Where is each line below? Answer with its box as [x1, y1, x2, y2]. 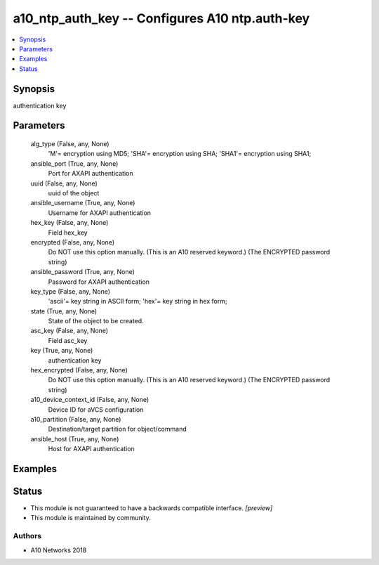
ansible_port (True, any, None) [30, 159, 119, 168]
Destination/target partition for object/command [48, 425, 187, 434]
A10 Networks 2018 [30, 545, 87, 554]
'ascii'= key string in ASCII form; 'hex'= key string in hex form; [48, 297, 227, 306]
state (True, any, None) [30, 306, 98, 316]
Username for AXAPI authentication [48, 208, 151, 217]
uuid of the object [48, 188, 100, 197]
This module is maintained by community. [30, 514, 151, 522]
